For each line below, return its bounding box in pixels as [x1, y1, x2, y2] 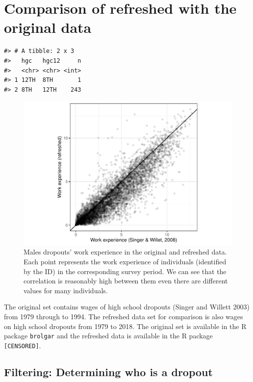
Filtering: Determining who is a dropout [4, 364, 213, 379]
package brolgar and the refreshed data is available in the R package [4, 331, 213, 341]
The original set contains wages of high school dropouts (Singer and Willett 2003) [4, 302, 250, 312]
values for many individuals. [24, 285, 108, 295]
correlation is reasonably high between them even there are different [24, 276, 228, 286]
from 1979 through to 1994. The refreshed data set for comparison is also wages [4, 311, 243, 321]
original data [4, 17, 92, 37]
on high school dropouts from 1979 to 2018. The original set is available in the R [4, 321, 247, 331]
